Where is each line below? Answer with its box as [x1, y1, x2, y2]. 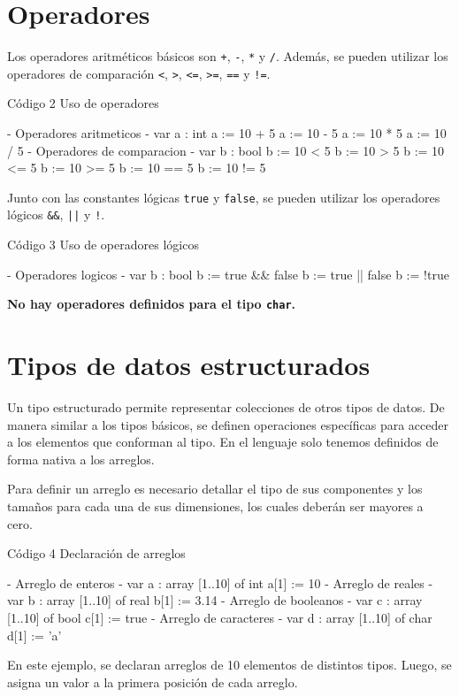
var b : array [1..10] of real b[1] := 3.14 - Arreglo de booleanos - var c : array [7, 591, 423, 609]
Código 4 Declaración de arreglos [7, 544, 186, 563]
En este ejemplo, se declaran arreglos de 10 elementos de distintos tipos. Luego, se [7, 655, 452, 674]
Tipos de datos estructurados [7, 347, 371, 383]
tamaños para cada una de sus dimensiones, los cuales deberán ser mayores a [7, 497, 424, 516]
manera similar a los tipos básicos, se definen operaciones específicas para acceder [7, 415, 448, 433]
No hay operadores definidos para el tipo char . [7, 295, 296, 313]
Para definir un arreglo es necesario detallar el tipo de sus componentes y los [7, 479, 423, 498]
